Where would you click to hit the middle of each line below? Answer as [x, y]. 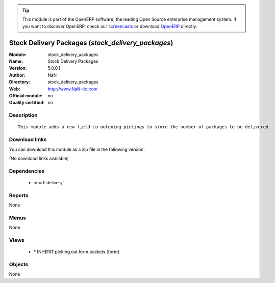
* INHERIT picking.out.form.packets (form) [76, 252]
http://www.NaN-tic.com [73, 89]
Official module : [26, 96]
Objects [19, 264]
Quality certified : [27, 103]
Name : [16, 61]
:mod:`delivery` [49, 182]
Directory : [20, 82]
